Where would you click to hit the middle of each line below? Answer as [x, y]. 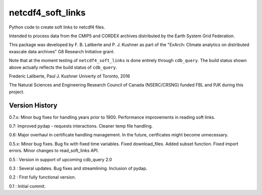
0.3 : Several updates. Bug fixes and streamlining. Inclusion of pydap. [78, 168]
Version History [33, 106]
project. [17, 91]
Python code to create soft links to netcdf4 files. [57, 27]
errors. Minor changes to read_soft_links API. [54, 150]
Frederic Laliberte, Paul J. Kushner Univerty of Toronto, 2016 [70, 76]
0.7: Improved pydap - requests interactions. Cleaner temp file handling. [81, 126]
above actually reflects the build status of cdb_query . [63, 67]
